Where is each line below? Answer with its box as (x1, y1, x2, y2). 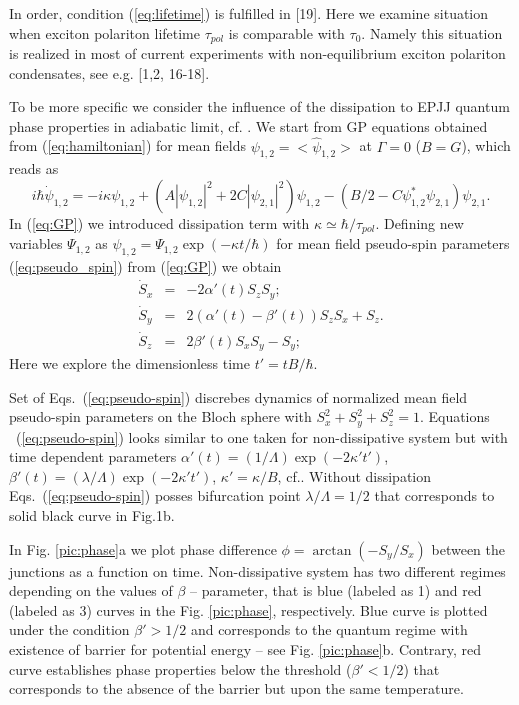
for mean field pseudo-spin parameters (276, 233, 510, 254)
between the (431, 538, 506, 559)
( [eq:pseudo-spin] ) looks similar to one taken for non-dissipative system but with (15, 426, 508, 447)
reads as (9, 158, 59, 179)
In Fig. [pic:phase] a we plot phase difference (9, 538, 277, 559)
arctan (312, 543, 352, 558)
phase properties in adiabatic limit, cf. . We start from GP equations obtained (9, 115, 488, 136)
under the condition (9, 619, 130, 640)
